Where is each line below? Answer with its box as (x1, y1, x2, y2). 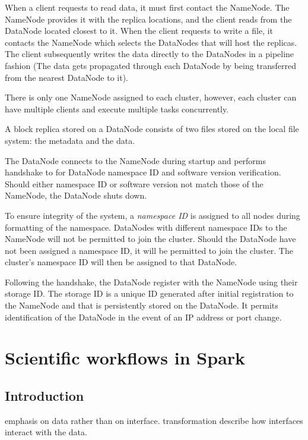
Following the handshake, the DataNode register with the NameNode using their (5, 275, 298, 288)
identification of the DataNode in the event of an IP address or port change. (5, 310, 282, 323)
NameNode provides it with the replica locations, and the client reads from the (5, 12, 292, 25)
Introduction (5, 386, 84, 405)
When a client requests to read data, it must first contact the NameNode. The (5, 1, 290, 13)
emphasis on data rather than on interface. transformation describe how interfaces (5, 414, 303, 426)
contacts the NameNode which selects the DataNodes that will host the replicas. (5, 36, 297, 48)
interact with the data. (5, 426, 87, 438)
